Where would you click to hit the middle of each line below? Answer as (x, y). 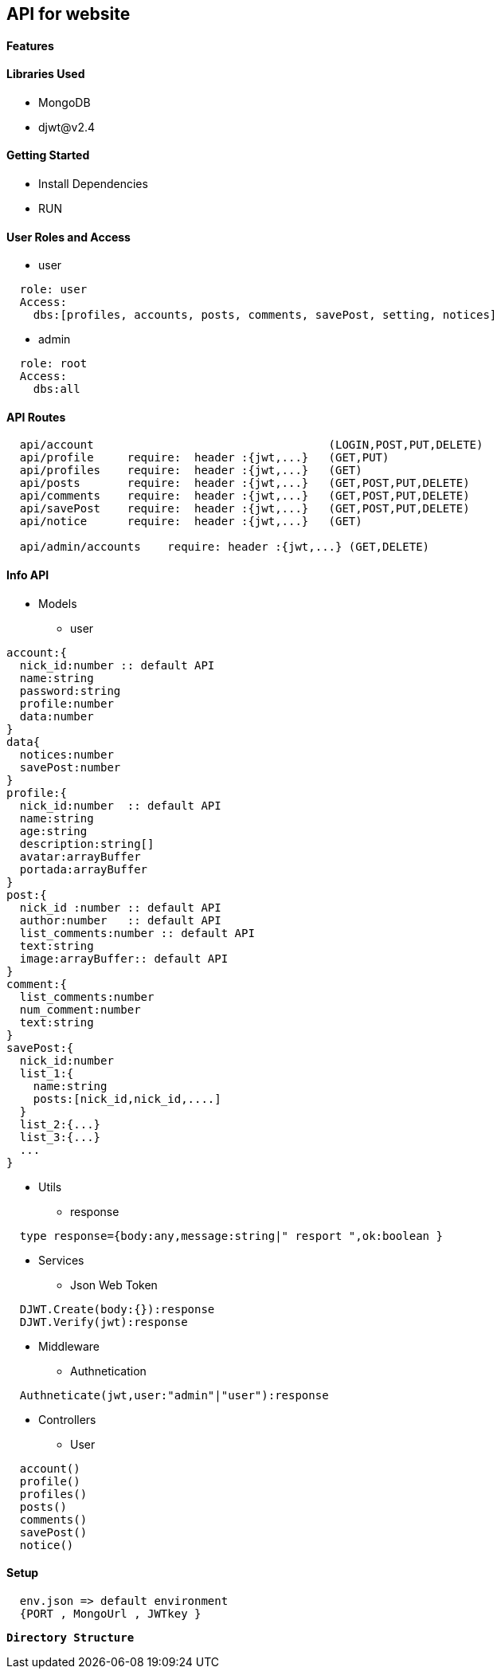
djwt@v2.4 (67, 127)
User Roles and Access (68, 237)
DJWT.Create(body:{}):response (117, 1309)
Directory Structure (70, 1637)
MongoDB (65, 102)
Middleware (69, 1346)
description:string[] (87, 843)
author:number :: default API (120, 920)
